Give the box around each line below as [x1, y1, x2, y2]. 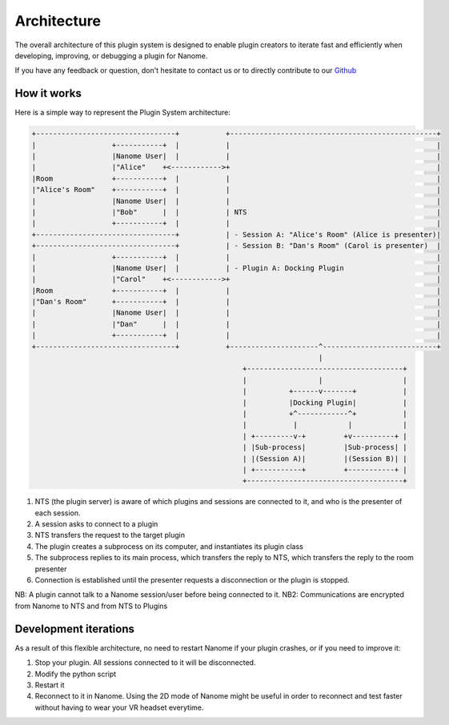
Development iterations [14, 622, 135, 635]
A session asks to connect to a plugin [34, 519, 158, 529]
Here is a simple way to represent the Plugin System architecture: [14, 108, 231, 118]
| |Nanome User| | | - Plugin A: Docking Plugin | [31, 263, 442, 272]
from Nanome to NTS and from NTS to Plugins [14, 601, 168, 611]
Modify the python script [34, 669, 117, 679]
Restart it [34, 680, 65, 690]
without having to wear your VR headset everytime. [34, 703, 204, 712]
